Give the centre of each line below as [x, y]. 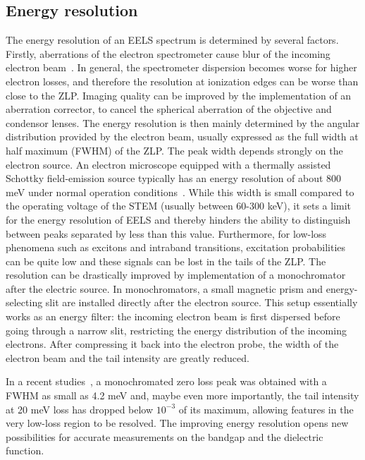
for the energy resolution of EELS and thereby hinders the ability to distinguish [178, 219]
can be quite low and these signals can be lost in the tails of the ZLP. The [166, 261]
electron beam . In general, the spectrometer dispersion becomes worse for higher [181, 67]
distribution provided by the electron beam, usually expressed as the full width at [182, 137]
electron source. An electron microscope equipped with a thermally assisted [168, 164]
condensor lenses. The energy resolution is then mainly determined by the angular [183, 122]
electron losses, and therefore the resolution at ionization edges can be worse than [182, 81]
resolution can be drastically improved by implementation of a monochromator [176, 275]
